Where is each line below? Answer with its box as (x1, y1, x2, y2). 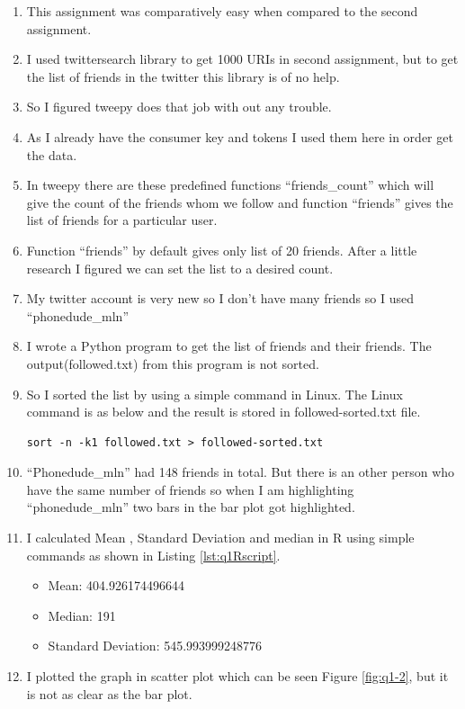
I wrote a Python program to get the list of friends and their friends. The (26, 337, 432, 355)
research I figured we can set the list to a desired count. (26, 258, 334, 277)
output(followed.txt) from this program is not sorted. (26, 354, 319, 372)
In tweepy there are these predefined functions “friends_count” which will (26, 175, 434, 194)
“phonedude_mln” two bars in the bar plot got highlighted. (26, 498, 355, 516)
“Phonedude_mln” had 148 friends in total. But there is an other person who (26, 462, 455, 481)
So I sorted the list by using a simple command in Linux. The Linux (26, 384, 403, 403)
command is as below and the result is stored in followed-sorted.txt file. (26, 402, 421, 421)
